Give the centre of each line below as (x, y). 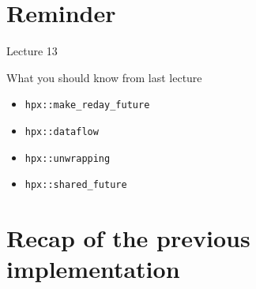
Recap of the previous (128, 238)
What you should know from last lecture (104, 77)
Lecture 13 (32, 51)
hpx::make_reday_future (87, 105)
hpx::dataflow (62, 131)
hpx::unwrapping (68, 158)
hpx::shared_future (76, 185)
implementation (93, 269)
